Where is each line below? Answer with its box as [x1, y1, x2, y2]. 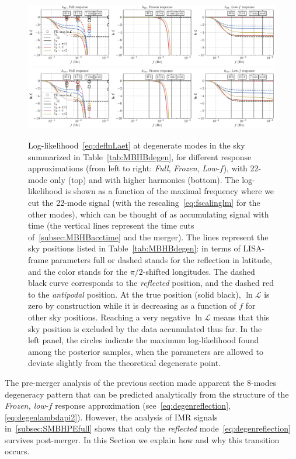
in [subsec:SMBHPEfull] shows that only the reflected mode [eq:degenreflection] [5, 422, 291, 434]
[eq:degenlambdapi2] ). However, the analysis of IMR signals [5, 410, 218, 423]
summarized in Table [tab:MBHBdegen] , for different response [28, 150, 252, 163]
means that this [213, 310, 270, 323]
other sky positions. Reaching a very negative [28, 310, 190, 323]
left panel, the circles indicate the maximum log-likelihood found [28, 334, 259, 346]
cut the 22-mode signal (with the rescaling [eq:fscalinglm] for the [28, 196, 260, 208]
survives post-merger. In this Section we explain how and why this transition [5, 433, 280, 446]
